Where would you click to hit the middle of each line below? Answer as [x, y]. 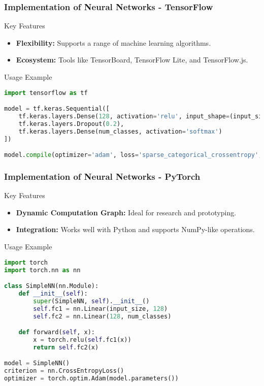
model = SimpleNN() [37, 363]
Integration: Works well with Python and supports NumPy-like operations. [135, 229]
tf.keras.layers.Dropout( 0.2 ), [71, 124]
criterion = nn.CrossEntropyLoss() [64, 371]
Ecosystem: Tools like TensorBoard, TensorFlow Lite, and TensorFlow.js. [132, 60]
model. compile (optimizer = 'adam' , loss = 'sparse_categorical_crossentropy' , [133, 155]
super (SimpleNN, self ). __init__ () [91, 301]
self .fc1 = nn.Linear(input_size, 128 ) [101, 309]
